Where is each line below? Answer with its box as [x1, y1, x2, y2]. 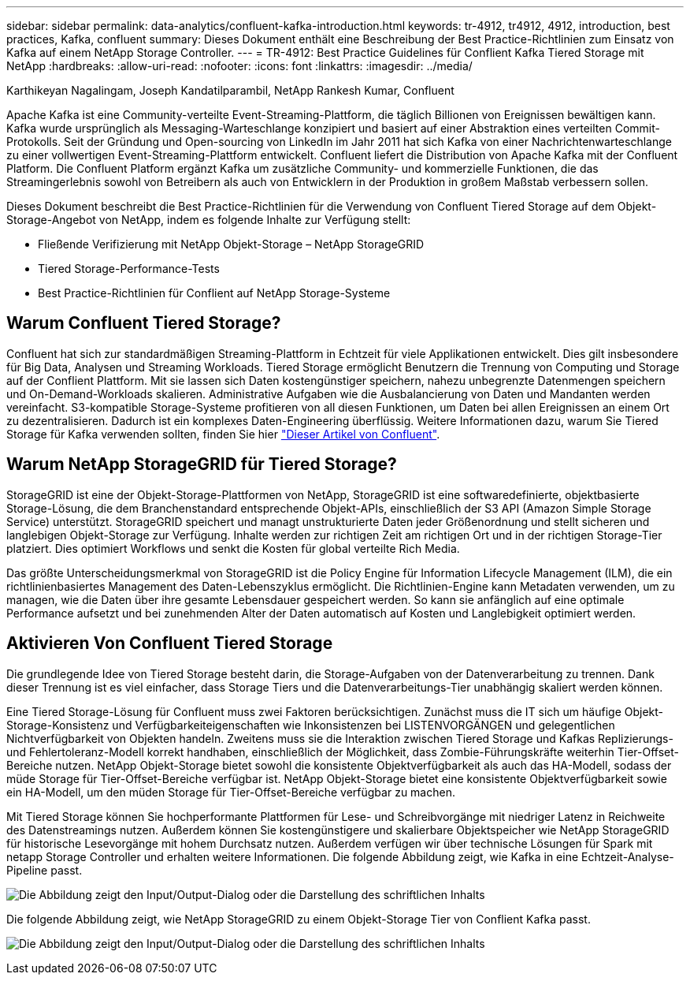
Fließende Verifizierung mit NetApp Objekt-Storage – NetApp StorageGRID [38, 237, 425, 251]
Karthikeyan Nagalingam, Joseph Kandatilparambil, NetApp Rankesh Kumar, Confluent [6, 84, 454, 97]
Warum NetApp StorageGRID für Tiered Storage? [6, 454, 397, 475]
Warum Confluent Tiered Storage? [6, 313, 281, 334]
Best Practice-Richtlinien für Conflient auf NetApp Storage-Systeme [38, 286, 391, 300]
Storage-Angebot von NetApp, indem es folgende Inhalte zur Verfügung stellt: [6, 213, 411, 226]
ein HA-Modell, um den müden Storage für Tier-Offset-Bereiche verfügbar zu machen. [6, 785, 455, 799]
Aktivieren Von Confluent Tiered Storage [6, 633, 333, 654]
